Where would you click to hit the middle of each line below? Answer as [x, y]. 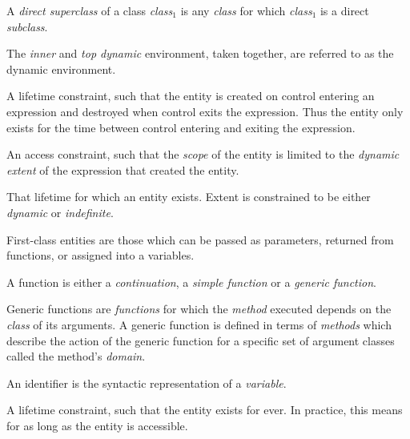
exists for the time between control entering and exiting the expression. [181, 127]
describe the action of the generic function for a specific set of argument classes [201, 340]
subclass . [27, 26]
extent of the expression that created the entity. [123, 169]
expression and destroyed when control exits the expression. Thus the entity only [205, 111]
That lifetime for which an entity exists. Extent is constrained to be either [189, 197]
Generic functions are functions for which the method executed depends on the [199, 309]
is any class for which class [246, 10]
